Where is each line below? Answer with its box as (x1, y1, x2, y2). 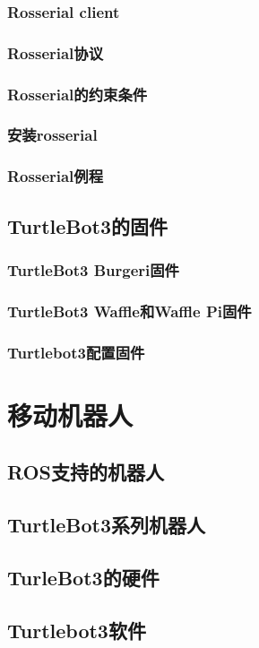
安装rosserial (7, 124, 98, 146)
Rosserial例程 (7, 165, 104, 187)
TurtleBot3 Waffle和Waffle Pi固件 (7, 299, 252, 322)
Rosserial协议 (7, 41, 104, 64)
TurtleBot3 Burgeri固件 (7, 258, 179, 281)
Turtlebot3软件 (7, 616, 146, 644)
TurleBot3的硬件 (7, 563, 160, 591)
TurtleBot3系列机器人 (7, 511, 206, 539)
